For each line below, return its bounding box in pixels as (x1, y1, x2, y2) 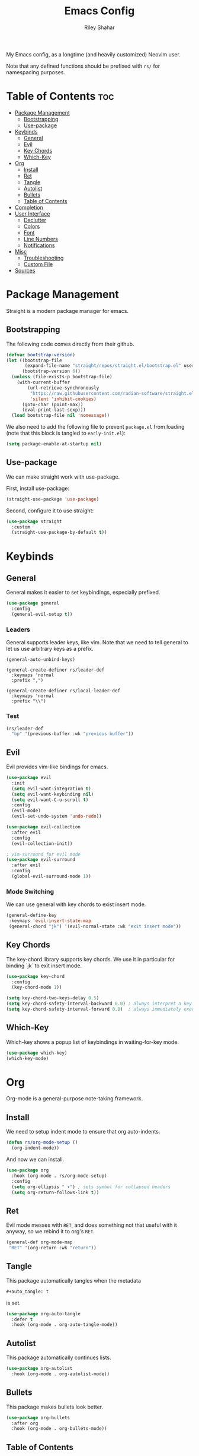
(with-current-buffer (17, 379, 70, 385)
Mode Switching (6, 887, 54, 895)
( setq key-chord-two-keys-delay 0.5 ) (6, 995, 99, 1001)
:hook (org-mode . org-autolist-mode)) (11, 1370, 110, 1377)
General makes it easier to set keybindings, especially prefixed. (6, 589, 161, 596)
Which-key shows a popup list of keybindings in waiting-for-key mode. (6, 1038, 179, 1046)
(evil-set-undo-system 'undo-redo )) (11, 814, 102, 819)
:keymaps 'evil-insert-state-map (8, 918, 92, 924)
